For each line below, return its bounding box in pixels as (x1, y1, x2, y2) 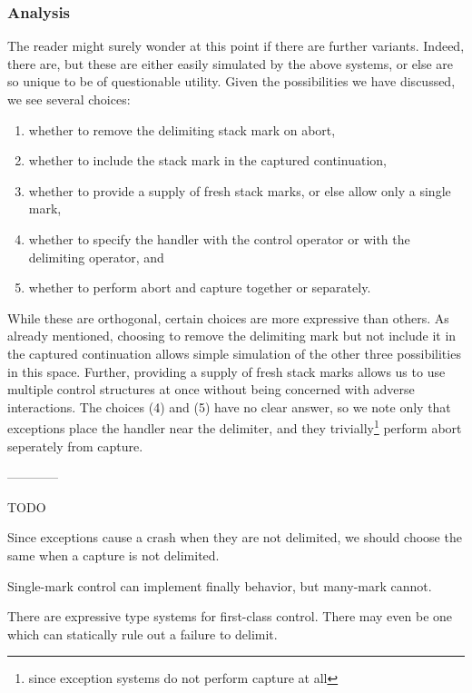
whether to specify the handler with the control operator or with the (28, 229, 410, 248)
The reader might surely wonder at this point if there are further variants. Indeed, (7, 36, 465, 55)
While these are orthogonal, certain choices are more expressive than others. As (7, 308, 449, 327)
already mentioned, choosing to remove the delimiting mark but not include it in (7, 326, 457, 345)
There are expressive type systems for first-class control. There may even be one (7, 607, 453, 626)
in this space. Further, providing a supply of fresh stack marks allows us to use (7, 361, 446, 381)
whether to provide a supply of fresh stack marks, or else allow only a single (28, 181, 451, 200)
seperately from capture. (7, 436, 143, 455)
